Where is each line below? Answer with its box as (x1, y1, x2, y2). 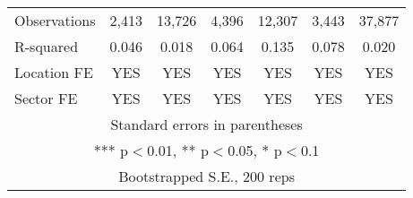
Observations (14, 10, 96, 30)
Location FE (14, 62, 93, 82)
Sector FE (14, 88, 78, 108)
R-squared (14, 36, 79, 56)
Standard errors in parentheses (110, 114, 303, 134)
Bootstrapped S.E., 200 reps (118, 166, 295, 186)
